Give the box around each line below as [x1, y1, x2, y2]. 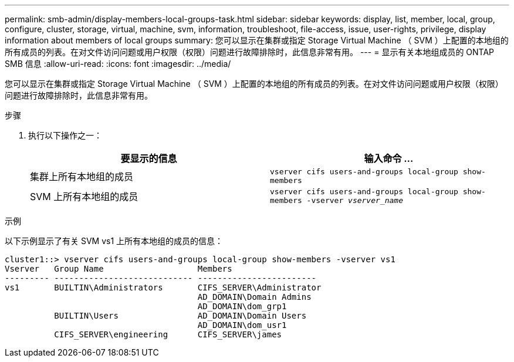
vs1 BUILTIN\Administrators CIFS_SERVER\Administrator [5, 283, 322, 292]
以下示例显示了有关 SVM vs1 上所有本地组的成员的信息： [5, 236, 224, 246]
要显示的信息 [120, 153, 177, 164]
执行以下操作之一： [28, 130, 102, 140]
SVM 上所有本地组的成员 [30, 191, 138, 202]
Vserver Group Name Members [5, 264, 232, 273]
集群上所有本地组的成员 [30, 171, 134, 182]
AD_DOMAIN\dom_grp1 [197, 302, 287, 311]
